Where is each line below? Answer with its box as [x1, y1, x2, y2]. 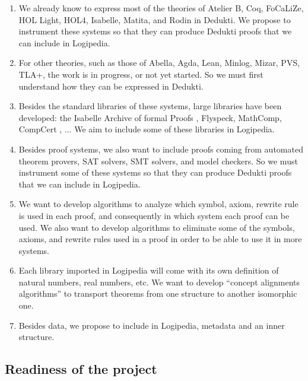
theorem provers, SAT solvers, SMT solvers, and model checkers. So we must [18, 154, 298, 167]
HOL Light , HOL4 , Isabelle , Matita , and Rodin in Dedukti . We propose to [18, 13, 291, 26]
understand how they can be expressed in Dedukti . [18, 80, 204, 92]
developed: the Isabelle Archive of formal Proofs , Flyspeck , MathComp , [18, 111, 282, 123]
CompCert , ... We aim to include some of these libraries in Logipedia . [18, 123, 275, 135]
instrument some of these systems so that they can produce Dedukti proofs [18, 166, 292, 179]
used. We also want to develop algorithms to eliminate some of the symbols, [18, 221, 295, 233]
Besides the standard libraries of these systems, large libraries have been [18, 100, 282, 112]
